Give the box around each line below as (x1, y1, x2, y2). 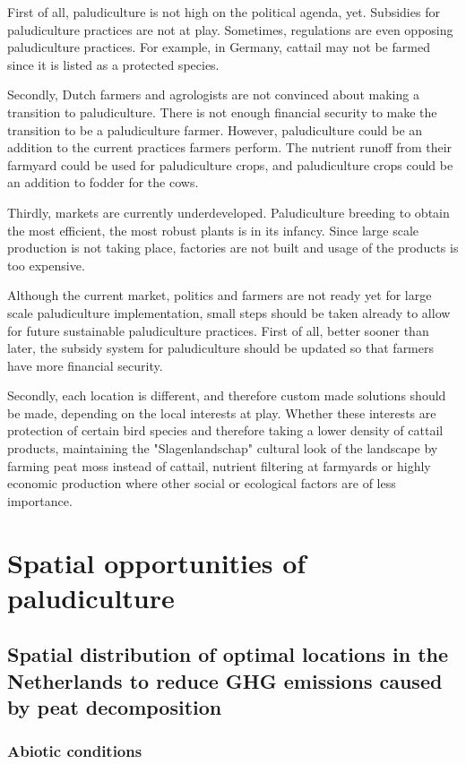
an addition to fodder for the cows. (7, 173, 199, 192)
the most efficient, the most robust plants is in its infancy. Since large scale (7, 220, 419, 239)
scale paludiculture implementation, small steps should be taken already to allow (7, 303, 451, 322)
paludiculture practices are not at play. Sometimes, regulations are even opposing (7, 20, 453, 39)
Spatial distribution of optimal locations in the (7, 640, 449, 668)
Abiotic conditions (7, 740, 142, 762)
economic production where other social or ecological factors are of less (7, 474, 396, 493)
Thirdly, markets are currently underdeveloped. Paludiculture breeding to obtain (7, 202, 450, 221)
